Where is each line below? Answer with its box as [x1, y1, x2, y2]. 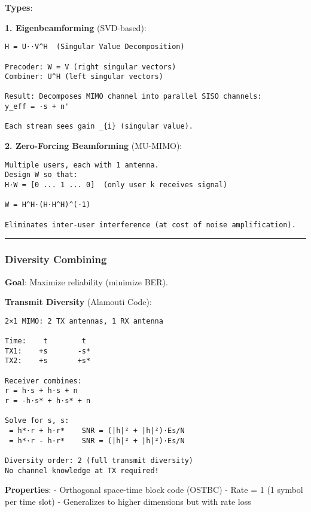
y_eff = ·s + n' [5, 102, 69, 111]
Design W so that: [5, 170, 78, 179]
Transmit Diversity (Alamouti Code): [5, 295, 152, 308]
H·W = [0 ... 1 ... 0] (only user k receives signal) [5, 181, 228, 189]
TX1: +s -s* [5, 346, 91, 355]
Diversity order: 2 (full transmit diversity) [5, 456, 193, 465]
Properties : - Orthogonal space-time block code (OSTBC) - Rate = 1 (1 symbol [5, 483, 303, 496]
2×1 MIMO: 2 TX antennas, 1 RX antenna [5, 316, 163, 325]
